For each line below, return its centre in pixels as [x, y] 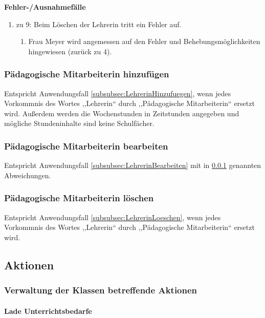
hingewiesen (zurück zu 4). [70, 51]
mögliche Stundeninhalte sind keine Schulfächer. [79, 123]
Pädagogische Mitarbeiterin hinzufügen [87, 74]
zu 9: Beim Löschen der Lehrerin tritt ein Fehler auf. [99, 24]
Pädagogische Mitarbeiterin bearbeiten [86, 146]
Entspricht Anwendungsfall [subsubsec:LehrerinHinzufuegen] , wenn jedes [118, 93]
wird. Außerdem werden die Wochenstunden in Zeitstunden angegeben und [122, 113]
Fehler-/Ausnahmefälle [45, 7]
